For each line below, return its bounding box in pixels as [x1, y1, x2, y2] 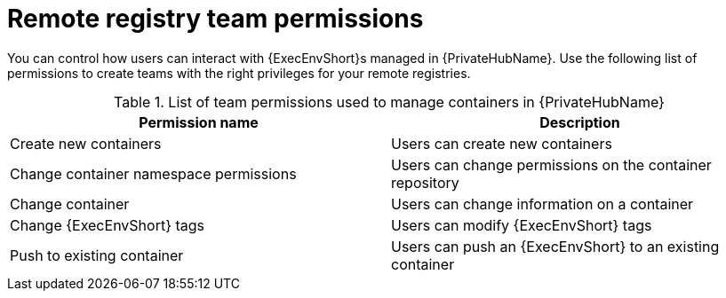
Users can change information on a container [391, 194, 694, 213]
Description [539, 113, 620, 131]
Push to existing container [10, 246, 184, 264]
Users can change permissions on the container [391, 155, 712, 174]
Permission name [139, 113, 259, 131]
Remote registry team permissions [7, 4, 424, 34]
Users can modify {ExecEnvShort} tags [391, 216, 652, 234]
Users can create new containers [391, 134, 612, 153]
